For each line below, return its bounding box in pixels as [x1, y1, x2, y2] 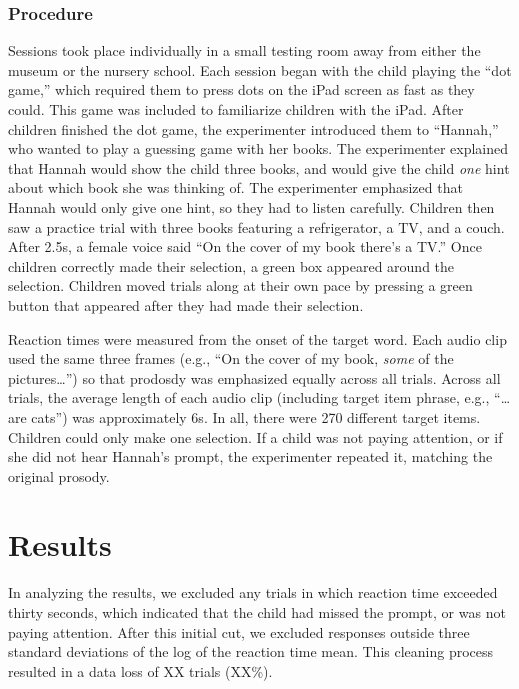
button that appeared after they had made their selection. [8, 294, 364, 315]
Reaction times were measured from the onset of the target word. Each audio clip [8, 328, 507, 349]
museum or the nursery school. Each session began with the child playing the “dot [8, 59, 512, 80]
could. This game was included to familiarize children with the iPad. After [8, 99, 464, 119]
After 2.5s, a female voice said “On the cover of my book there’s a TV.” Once [8, 236, 482, 257]
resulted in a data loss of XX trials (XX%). [8, 660, 273, 681]
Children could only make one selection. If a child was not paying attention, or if [8, 426, 503, 447]
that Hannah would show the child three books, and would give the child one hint [8, 157, 510, 178]
